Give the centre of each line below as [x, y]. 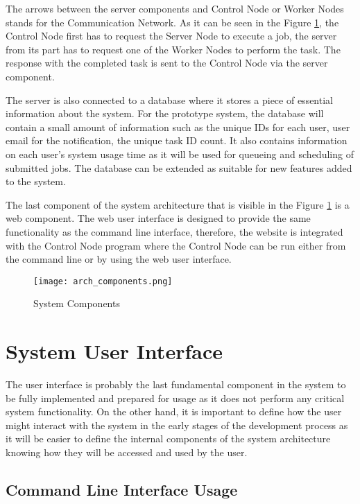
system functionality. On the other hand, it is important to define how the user [174, 411]
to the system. [36, 181]
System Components [77, 303]
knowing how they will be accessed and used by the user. [127, 452]
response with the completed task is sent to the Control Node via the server [167, 63]
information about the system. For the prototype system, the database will [165, 113]
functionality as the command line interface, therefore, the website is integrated [174, 231]
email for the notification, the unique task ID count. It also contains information [177, 140]
